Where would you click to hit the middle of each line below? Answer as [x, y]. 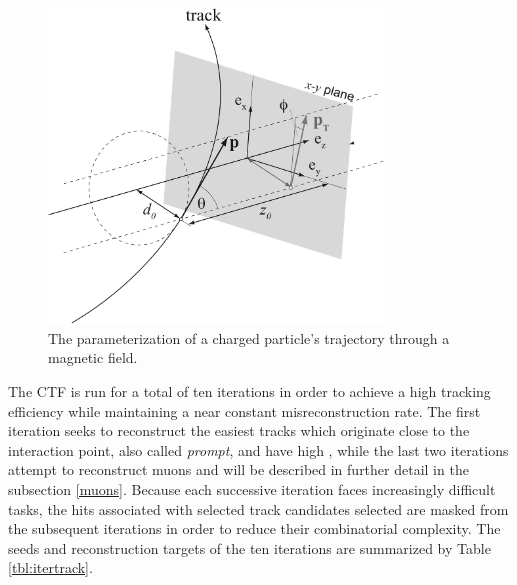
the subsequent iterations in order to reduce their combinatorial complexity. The [254, 528]
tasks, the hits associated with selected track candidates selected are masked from [258, 508]
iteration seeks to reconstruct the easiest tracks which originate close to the [239, 430]
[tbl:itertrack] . [50, 567]
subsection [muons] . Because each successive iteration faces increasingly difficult [252, 489]
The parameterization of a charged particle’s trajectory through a [249, 337]
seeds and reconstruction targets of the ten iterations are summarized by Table [249, 547]
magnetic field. [93, 357]
